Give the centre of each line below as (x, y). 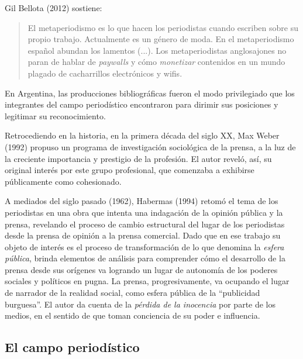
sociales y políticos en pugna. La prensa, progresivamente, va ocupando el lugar (147, 281)
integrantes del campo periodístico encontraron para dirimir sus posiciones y (142, 104)
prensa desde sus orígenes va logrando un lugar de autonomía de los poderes (141, 269)
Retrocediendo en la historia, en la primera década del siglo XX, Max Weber (142, 135)
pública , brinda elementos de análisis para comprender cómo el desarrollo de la (145, 258)
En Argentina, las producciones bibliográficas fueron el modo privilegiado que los (150, 93)
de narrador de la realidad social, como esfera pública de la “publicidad (132, 293)
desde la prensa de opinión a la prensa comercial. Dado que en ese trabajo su (143, 235)
